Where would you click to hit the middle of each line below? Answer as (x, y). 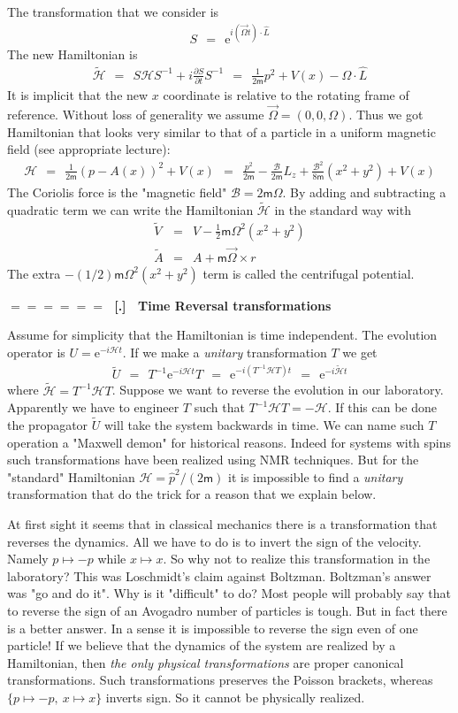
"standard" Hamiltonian (71, 476)
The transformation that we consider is (113, 11)
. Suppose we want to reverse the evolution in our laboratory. (278, 390)
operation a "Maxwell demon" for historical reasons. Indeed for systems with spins (229, 442)
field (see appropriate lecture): (89, 149)
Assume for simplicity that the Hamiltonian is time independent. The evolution (222, 335)
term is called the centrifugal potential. (309, 273)
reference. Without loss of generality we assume (136, 115)
